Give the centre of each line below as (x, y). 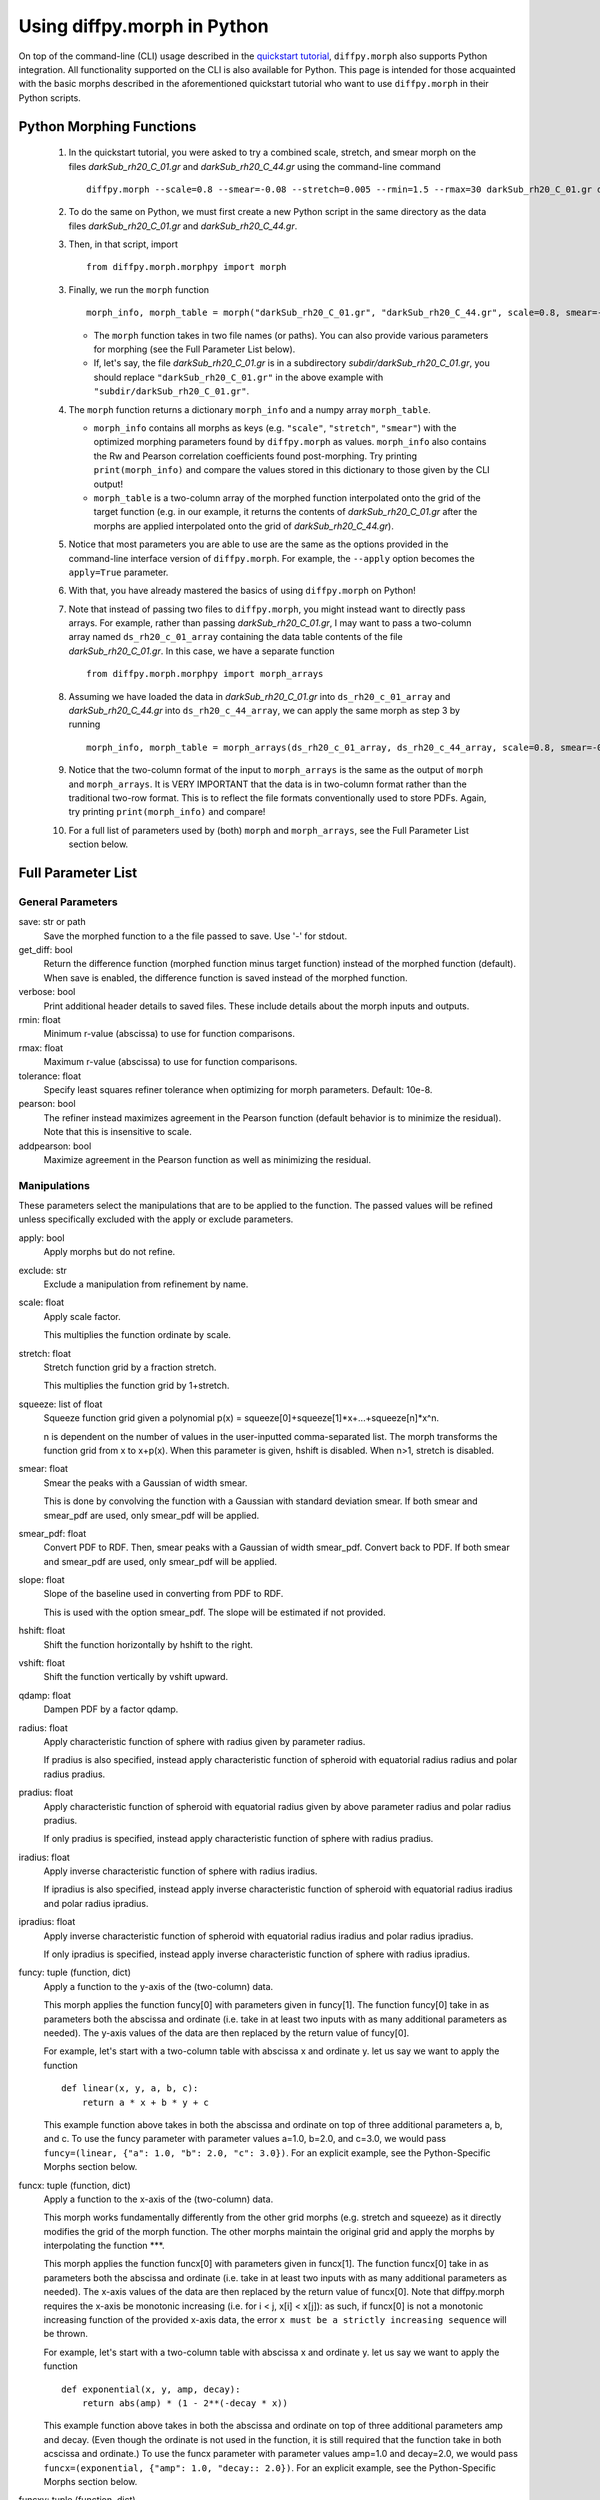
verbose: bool (47, 992)
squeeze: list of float (60, 1404)
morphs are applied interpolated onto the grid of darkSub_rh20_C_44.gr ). (243, 526)
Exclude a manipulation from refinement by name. (146, 1284)
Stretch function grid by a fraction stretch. (130, 1367)
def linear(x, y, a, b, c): (130, 2088)
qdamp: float (45, 1695)
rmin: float (39, 1020)
